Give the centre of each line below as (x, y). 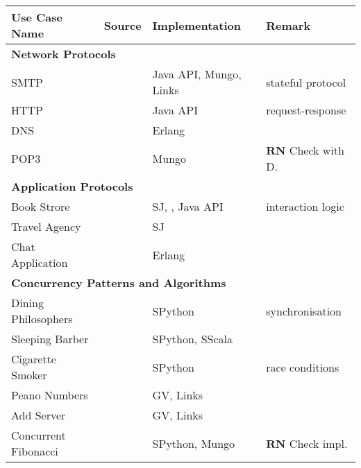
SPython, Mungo (194, 443)
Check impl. (318, 443)
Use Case (37, 17)
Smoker (29, 375)
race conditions (303, 367)
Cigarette (34, 359)
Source (123, 25)
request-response (306, 110)
